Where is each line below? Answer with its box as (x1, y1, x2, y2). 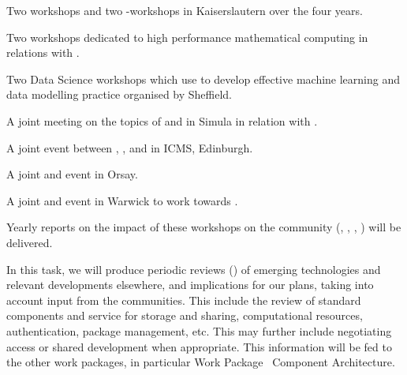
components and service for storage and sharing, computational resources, (6, 307, 363, 324)
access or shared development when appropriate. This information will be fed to (6, 338, 392, 354)
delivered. (6, 234, 53, 250)
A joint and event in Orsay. (6, 166, 138, 182)
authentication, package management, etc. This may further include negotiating (6, 322, 392, 339)
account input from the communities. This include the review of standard (6, 291, 361, 308)
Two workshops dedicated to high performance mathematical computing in (6, 28, 368, 45)
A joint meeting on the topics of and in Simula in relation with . (6, 112, 318, 129)
